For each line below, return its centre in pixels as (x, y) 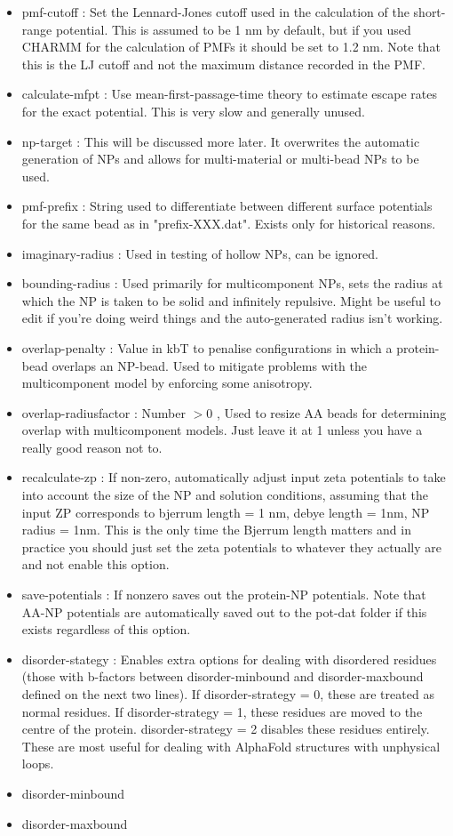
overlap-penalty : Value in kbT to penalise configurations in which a (207, 347)
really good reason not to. (92, 447)
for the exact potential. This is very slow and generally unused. (193, 111)
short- (429, 12)
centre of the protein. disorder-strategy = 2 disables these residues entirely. (226, 729)
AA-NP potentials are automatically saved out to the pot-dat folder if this (224, 611)
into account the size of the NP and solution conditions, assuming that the (225, 495)
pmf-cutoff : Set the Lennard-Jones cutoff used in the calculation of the (215, 12)
